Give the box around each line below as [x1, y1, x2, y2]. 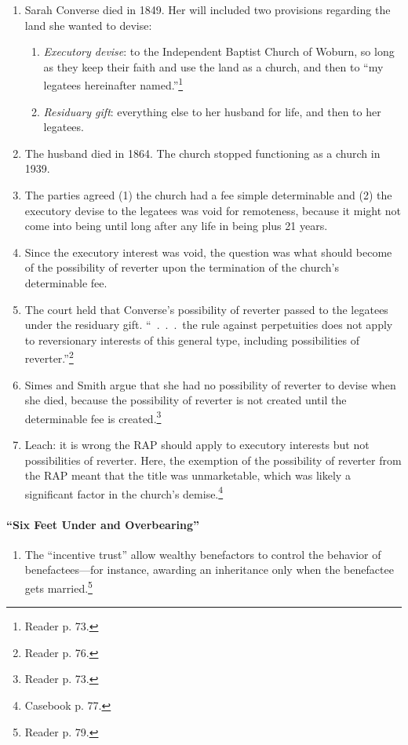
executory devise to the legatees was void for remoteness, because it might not [24, 202, 402, 218]
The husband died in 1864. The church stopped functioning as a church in [24, 144, 381, 161]
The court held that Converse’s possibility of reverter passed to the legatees [24, 301, 388, 317]
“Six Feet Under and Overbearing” [6, 516, 200, 532]
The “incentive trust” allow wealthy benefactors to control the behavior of [24, 546, 381, 562]
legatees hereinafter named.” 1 [43, 75, 184, 93]
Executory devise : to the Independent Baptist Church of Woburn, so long [43, 43, 395, 60]
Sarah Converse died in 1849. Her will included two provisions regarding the [24, 2, 391, 17]
